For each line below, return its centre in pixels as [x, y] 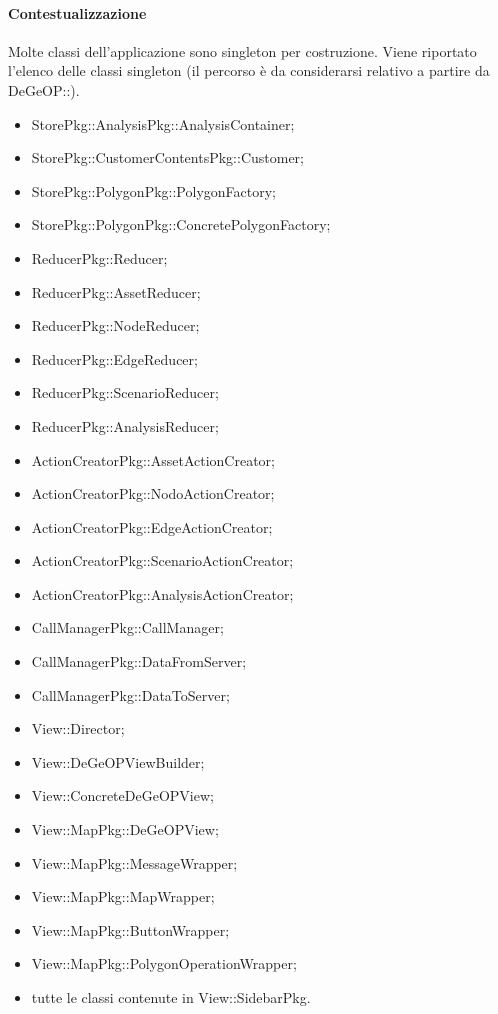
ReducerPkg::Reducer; [99, 257]
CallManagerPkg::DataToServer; [130, 694]
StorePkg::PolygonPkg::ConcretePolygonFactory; [181, 224]
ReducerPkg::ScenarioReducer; [125, 392]
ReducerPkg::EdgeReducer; [114, 358]
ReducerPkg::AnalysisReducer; [125, 425]
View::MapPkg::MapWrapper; [123, 896]
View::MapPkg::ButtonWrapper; [130, 929]
